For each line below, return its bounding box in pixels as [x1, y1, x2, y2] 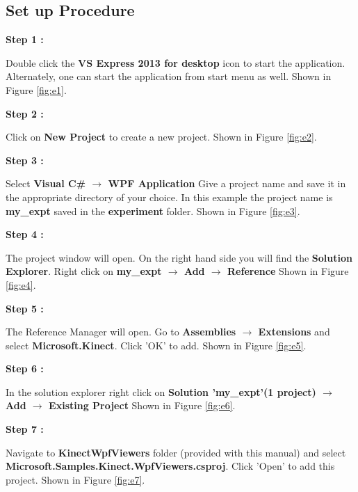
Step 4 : [6, 227, 44, 241]
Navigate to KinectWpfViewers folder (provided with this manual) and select [6, 445, 346, 459]
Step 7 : [6, 422, 44, 436]
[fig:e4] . [6, 277, 36, 292]
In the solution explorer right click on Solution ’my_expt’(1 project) [6, 384, 316, 399]
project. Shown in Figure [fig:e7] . [6, 472, 145, 486]
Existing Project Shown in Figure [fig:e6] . [49, 398, 236, 413]
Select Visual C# [6, 176, 86, 191]
